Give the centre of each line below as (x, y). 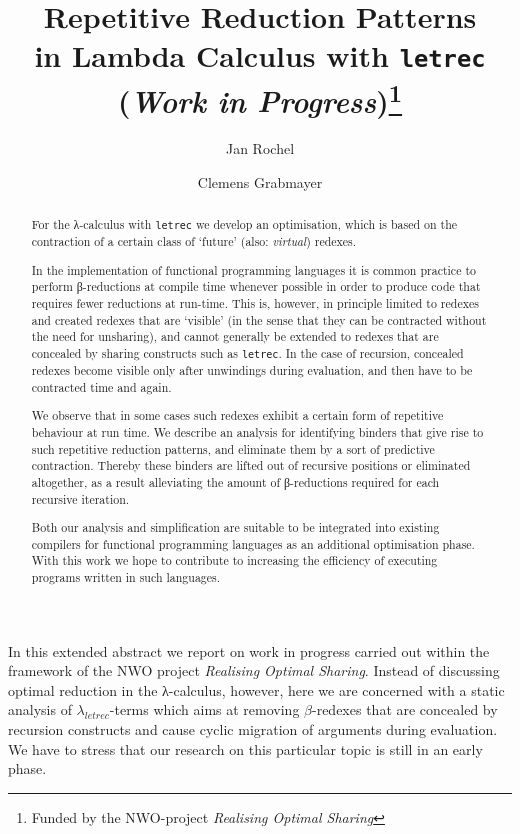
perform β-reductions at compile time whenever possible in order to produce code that (256, 286)
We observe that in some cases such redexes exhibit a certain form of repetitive (237, 415)
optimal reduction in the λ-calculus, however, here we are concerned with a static (256, 689)
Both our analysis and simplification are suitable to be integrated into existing (235, 527)
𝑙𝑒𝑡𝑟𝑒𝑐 (97, 716)
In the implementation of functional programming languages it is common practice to (253, 269)
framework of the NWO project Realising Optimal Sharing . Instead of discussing (254, 670)
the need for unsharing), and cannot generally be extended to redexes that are (235, 336)
